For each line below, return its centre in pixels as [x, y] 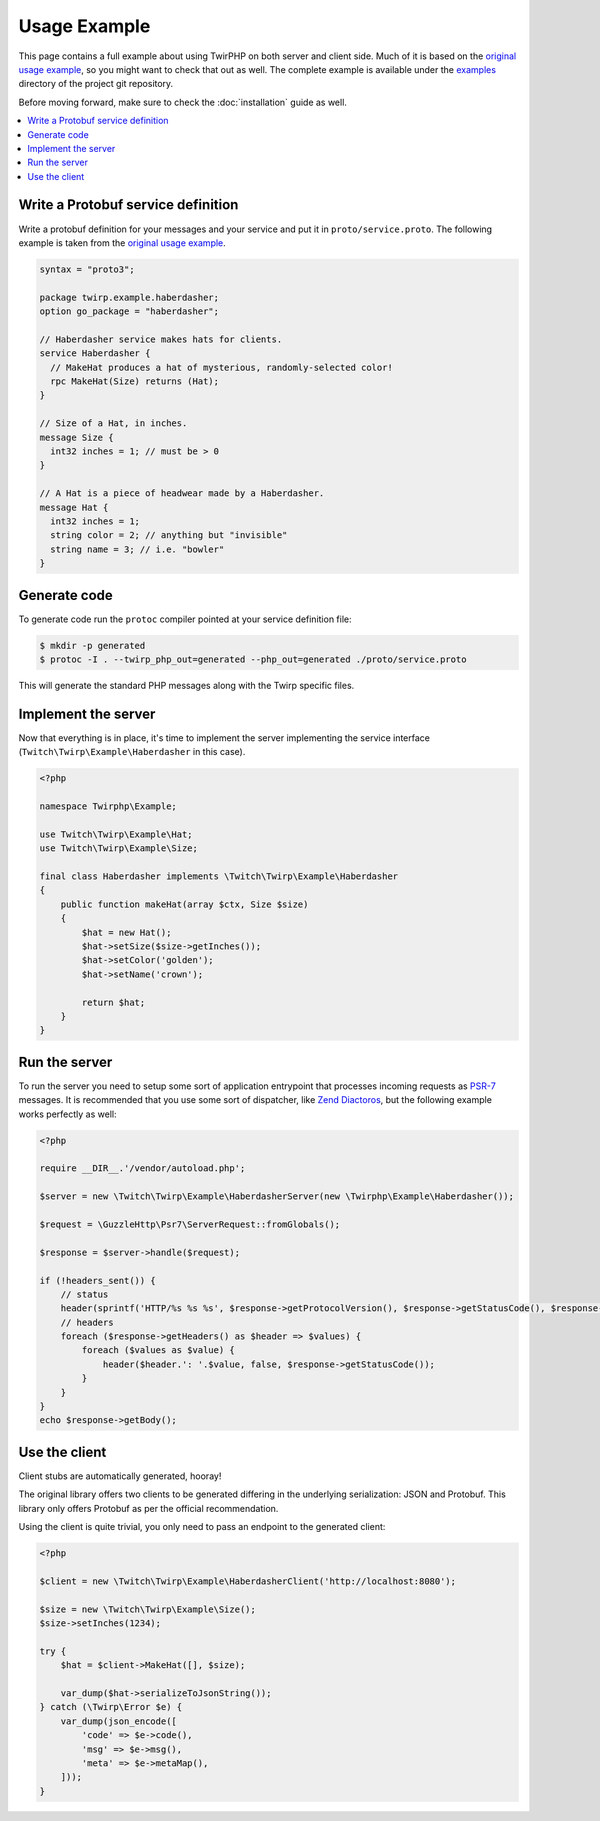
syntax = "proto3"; [87, 269]
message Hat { [74, 507]
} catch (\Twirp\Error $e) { [111, 1707]
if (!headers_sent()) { [98, 1280]
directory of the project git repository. [96, 84]
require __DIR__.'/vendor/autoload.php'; [142, 1168]
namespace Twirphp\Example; [108, 806]
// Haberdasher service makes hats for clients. [161, 339]
